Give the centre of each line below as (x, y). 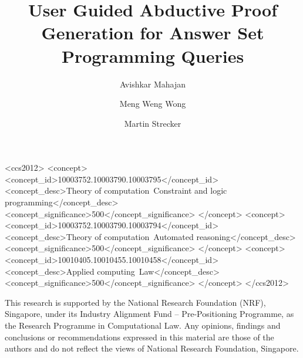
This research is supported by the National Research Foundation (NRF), (135, 302)
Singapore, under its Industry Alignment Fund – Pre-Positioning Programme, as (149, 314)
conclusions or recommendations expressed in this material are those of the (139, 337)
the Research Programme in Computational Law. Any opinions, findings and (143, 325)
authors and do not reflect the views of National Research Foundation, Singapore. (152, 348)
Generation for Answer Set (153, 33)
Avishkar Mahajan (153, 84)
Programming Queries (153, 55)
